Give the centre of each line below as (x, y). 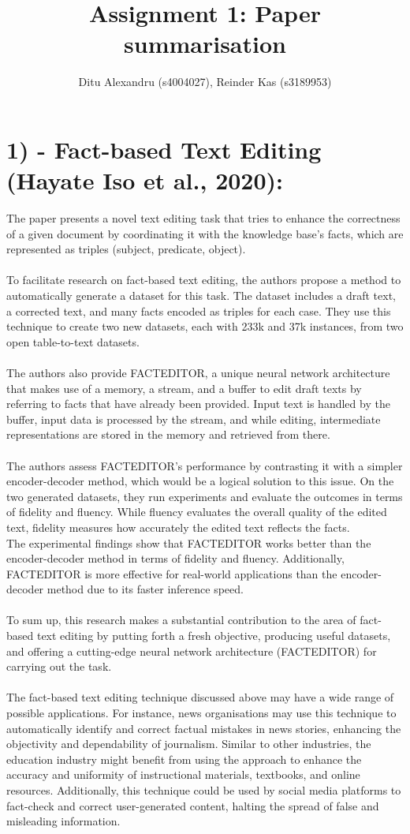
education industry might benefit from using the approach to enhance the (184, 759)
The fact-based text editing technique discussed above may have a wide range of (200, 697)
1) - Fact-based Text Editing (164, 149)
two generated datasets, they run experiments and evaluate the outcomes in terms (205, 496)
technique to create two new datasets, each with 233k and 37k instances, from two (205, 326)
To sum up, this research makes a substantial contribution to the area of (181, 620)
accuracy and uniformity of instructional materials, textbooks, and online (183, 774)
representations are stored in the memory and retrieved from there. (168, 434)
